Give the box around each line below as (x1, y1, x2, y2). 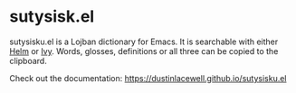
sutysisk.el (9, 6, 95, 27)
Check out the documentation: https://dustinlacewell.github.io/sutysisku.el (9, 72, 287, 83)
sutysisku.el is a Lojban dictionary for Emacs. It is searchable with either (9, 36, 279, 47)
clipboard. (9, 55, 47, 66)
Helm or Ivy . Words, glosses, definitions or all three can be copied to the (9, 45, 279, 56)
